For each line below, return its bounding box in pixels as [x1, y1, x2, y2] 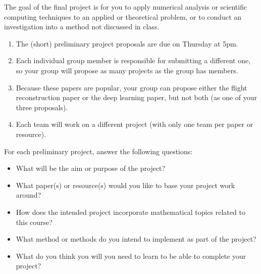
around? [16, 190, 41, 200]
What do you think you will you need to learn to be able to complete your [16, 250, 246, 261]
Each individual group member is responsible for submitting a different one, [16, 55, 251, 66]
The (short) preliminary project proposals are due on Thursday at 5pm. [16, 38, 238, 49]
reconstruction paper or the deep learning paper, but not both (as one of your [16, 92, 257, 103]
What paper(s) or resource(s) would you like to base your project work [16, 179, 235, 190]
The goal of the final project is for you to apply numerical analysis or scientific [4, 2, 247, 12]
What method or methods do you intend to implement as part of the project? [16, 234, 256, 244]
